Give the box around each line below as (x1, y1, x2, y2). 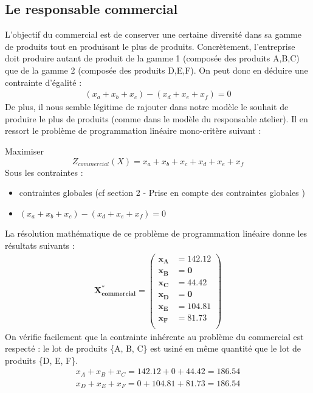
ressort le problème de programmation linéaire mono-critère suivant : (5, 124, 261, 137)
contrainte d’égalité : (5, 75, 82, 88)
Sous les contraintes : (5, 165, 83, 178)
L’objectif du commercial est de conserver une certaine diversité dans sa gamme (5, 28, 301, 41)
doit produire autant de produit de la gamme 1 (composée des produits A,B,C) (5, 52, 300, 64)
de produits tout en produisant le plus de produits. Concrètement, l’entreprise (5, 40, 295, 52)
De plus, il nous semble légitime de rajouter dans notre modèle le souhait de (5, 100, 289, 113)
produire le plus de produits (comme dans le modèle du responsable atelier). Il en (5, 112, 308, 125)
